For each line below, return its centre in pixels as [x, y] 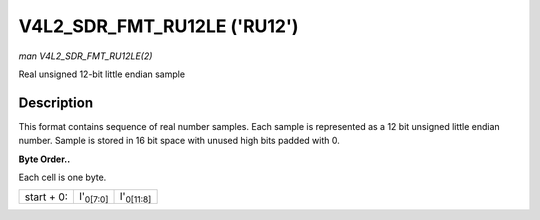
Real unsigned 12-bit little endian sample [101, 74]
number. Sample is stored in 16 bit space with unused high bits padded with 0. [179, 141]
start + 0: [46, 197]
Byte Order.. [44, 159]
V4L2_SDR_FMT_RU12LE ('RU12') [158, 26]
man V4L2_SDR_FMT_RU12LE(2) [85, 56]
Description [56, 102]
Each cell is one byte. [62, 177]
